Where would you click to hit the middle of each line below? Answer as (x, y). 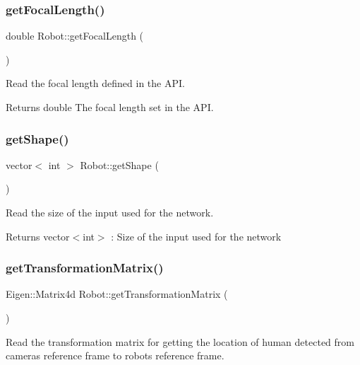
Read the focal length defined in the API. (95, 83)
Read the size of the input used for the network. (110, 212)
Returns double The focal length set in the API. (110, 107)
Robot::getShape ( (119, 164)
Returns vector (38, 236)
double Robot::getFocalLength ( (75, 36)
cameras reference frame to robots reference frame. (115, 355)
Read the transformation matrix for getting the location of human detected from (180, 341)
